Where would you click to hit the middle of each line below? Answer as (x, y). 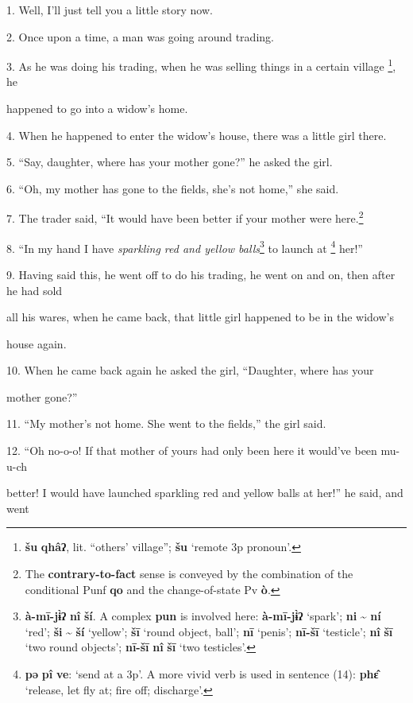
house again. (37, 343)
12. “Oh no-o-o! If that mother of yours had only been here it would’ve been (192, 451)
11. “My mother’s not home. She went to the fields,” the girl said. (166, 423)
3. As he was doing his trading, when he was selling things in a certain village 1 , (201, 65)
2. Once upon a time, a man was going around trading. (140, 36)
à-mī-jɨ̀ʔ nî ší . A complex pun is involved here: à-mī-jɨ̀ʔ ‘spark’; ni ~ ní (203, 616)
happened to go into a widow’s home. (97, 109)
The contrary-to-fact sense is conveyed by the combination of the (189, 574)
